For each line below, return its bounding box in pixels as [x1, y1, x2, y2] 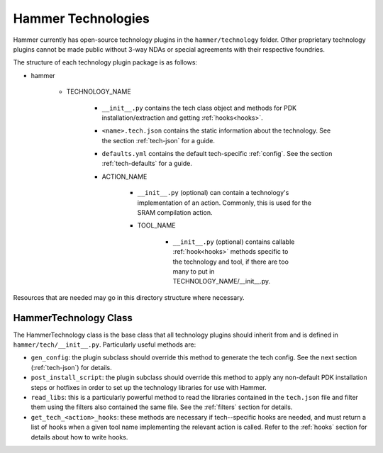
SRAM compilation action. [137, 208, 213, 217]
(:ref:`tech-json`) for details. [30, 363, 113, 371]
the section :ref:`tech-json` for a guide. [101, 136, 216, 145]
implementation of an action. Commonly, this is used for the [137, 198, 312, 207]
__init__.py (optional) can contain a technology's [137, 189, 289, 197]
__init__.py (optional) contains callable [172, 237, 295, 246]
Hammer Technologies [13, 11, 150, 26]
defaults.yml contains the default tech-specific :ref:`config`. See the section [101, 150, 333, 158]
